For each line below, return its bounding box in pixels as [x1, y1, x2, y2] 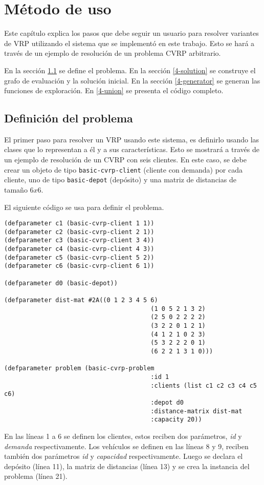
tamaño [4, 184, 28, 195]
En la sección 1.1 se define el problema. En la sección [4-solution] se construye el [4, 65, 256, 75]
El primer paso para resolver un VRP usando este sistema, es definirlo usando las [4, 134, 259, 144]
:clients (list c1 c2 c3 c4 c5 [150, 382, 257, 389]
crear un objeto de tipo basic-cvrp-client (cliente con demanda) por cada [4, 164, 243, 175]
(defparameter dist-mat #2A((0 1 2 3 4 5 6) [4, 297, 158, 304]
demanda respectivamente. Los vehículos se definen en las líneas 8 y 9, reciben [4, 440, 249, 451]
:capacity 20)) [150, 416, 202, 424]
